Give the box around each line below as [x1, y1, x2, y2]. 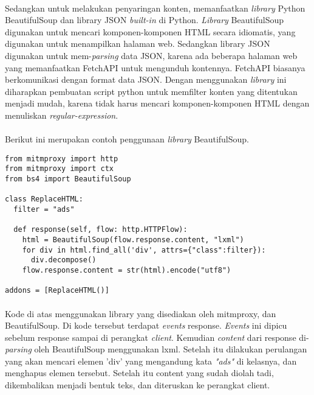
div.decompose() [30, 256, 97, 265]
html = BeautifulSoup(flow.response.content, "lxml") [22, 235, 244, 244]
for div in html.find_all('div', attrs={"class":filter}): [22, 245, 266, 254]
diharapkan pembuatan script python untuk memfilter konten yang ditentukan [5, 85, 298, 97]
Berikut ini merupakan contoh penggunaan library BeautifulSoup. [5, 133, 249, 145]
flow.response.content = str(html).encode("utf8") [22, 265, 231, 274]
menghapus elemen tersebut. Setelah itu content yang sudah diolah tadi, [5, 366, 274, 379]
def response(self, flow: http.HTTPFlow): [13, 225, 188, 234]
